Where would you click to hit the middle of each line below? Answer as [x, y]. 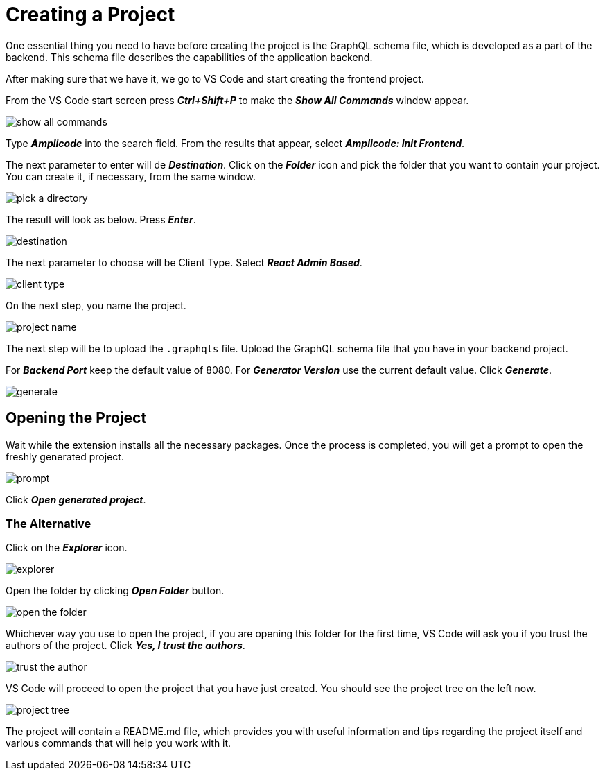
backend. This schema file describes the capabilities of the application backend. [189, 57]
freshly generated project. [65, 456]
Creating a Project [90, 15]
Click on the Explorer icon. [67, 548]
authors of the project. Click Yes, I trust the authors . [125, 646]
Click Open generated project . [76, 499]
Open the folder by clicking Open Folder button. [115, 591]
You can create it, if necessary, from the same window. [131, 176]
